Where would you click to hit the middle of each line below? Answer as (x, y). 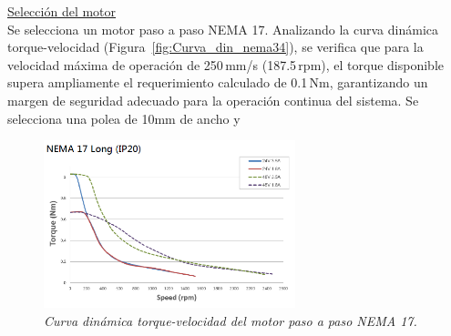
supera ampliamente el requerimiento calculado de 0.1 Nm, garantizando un (218, 82)
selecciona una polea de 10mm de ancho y (124, 118)
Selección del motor (62, 11)
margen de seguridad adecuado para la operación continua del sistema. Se (213, 100)
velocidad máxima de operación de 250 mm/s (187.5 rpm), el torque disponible (225, 64)
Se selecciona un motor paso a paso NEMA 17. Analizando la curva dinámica (223, 29)
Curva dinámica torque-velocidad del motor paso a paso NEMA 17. (231, 320)
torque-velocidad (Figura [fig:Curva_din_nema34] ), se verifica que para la (215, 47)
